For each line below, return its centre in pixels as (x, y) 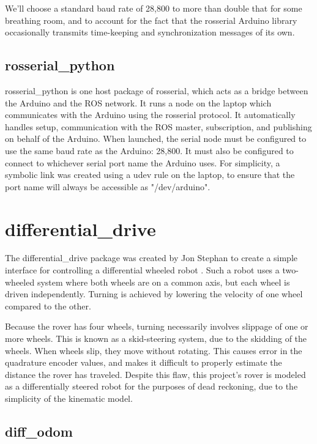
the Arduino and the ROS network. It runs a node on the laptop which (138, 102)
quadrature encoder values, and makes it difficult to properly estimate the (144, 362)
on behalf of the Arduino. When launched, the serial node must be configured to (156, 139)
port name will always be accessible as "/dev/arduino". (108, 186)
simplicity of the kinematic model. (69, 398)
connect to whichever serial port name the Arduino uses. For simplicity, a (143, 162)
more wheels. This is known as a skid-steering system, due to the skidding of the (156, 339)
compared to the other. (48, 305)
